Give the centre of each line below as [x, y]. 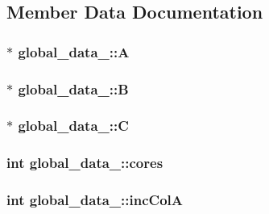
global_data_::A [74, 51]
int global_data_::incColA [95, 200]
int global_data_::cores [85, 163]
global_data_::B [73, 88]
